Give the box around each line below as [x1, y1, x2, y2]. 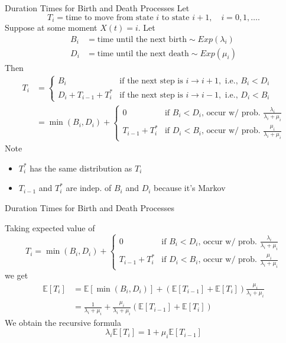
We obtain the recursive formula [5, 316, 121, 328]
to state [161, 13, 190, 22]
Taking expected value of [5, 221, 95, 234]
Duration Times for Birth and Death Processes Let [5, 2, 190, 14]
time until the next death [97, 49, 189, 58]
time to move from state [66, 13, 154, 22]
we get [5, 269, 28, 281]
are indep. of [66, 182, 112, 194]
